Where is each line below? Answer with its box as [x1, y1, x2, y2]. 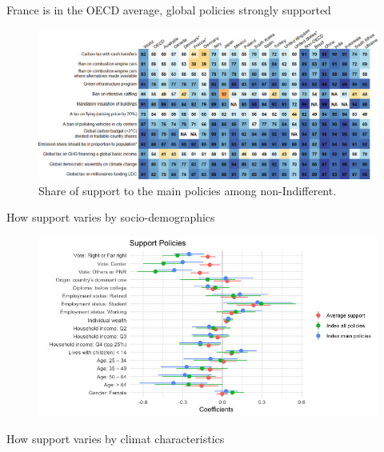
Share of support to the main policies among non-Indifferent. [38, 182, 337, 198]
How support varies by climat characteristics [6, 430, 225, 446]
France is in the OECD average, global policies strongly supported [6, 2, 331, 18]
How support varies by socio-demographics [6, 209, 215, 226]
